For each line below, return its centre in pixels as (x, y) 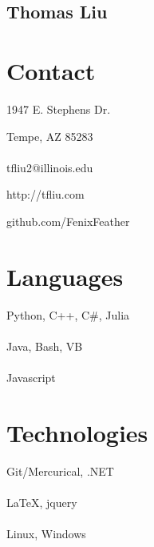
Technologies (77, 432)
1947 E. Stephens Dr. (59, 109)
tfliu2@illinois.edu (50, 167)
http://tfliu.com (45, 194)
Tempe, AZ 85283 (50, 136)
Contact (51, 70)
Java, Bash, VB (45, 346)
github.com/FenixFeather (68, 221)
